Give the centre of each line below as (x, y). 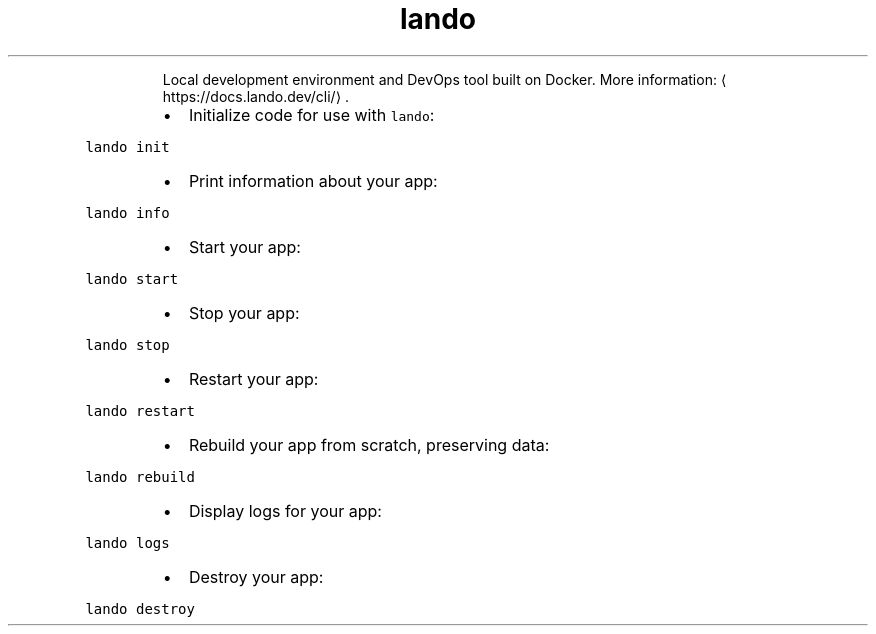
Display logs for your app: (285, 510)
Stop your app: (244, 312)
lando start (132, 278)
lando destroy (140, 608)
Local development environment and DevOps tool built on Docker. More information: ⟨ (444, 79)
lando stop (127, 344)
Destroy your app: (256, 576)
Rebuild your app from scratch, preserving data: (369, 444)
